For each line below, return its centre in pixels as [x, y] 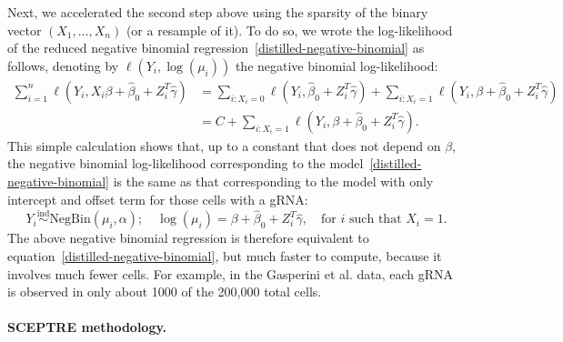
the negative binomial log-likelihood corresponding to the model [186, 163]
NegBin [70, 220]
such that [375, 220]
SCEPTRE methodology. [87, 327]
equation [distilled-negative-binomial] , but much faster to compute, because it [225, 256]
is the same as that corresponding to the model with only [273, 181]
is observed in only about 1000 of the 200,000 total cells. [165, 292]
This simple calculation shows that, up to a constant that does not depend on [224, 145]
